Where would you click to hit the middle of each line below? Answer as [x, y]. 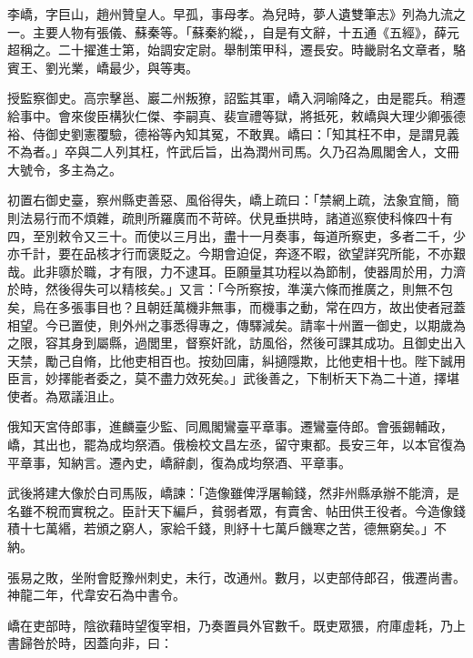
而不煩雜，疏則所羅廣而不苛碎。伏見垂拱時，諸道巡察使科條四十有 [255, 217]
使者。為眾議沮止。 [65, 395]
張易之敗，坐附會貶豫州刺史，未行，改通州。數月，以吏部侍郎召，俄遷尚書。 [236, 577]
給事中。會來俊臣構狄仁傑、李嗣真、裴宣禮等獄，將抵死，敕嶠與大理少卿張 [230, 115]
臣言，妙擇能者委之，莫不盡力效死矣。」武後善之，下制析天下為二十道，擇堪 [233, 378]
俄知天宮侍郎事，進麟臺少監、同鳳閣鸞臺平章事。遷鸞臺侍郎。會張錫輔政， [230, 426]
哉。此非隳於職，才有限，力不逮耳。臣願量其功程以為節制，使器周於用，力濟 [236, 271]
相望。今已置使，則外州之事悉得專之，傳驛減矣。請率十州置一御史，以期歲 [230, 324]
